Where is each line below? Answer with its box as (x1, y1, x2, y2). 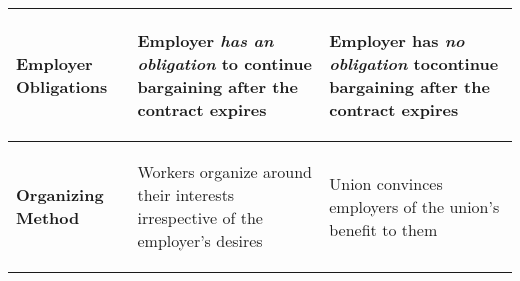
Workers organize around (137, 160, 312, 183)
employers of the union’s (329, 194, 500, 218)
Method (16, 206, 80, 229)
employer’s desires (137, 229, 263, 252)
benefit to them (329, 217, 438, 241)
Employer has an (137, 29, 274, 52)
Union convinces (329, 171, 443, 195)
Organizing (16, 183, 104, 206)
